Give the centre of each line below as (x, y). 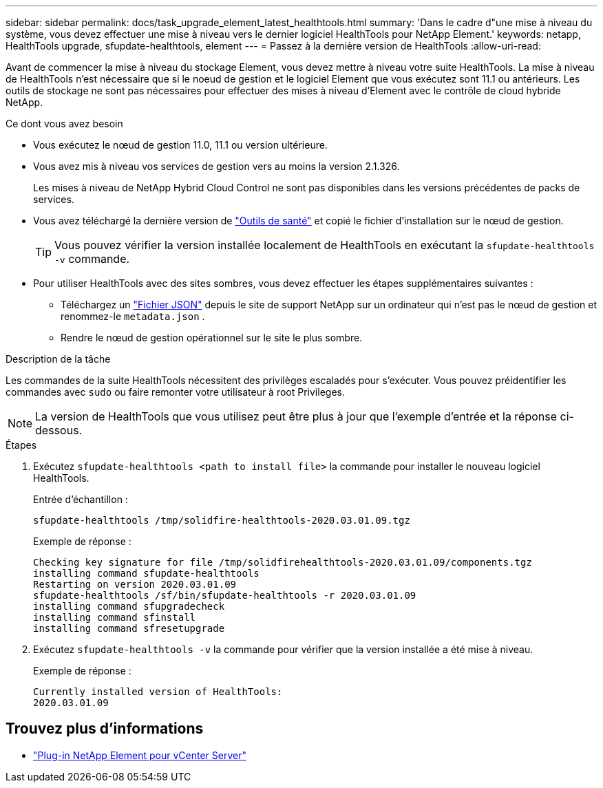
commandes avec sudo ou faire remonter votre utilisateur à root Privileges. (175, 392)
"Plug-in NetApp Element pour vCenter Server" (140, 755)
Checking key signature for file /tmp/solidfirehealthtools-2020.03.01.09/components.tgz (283, 562)
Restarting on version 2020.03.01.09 (135, 584)
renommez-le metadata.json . (133, 316)
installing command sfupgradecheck (129, 606)
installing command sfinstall (115, 617)
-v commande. (92, 259)
